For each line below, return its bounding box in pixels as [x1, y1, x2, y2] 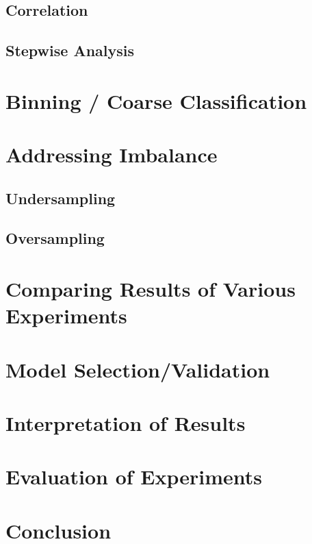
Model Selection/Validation [5, 355, 270, 383]
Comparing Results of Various [5, 275, 296, 303]
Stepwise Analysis [5, 40, 135, 61]
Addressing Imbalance [5, 140, 218, 169]
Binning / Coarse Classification [5, 86, 307, 114]
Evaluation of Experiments [5, 462, 263, 491]
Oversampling [5, 227, 105, 249]
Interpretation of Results [5, 409, 246, 436]
